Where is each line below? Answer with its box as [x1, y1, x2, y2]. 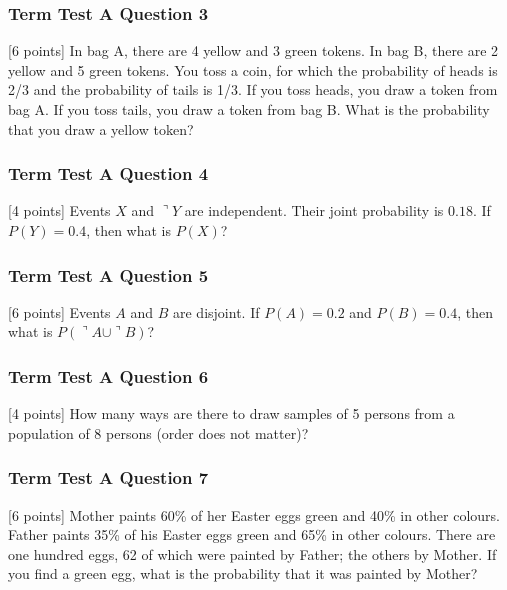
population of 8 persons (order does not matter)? [8, 422, 309, 443]
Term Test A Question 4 [8, 161, 209, 186]
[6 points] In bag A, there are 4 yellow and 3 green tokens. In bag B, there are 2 [8, 40, 499, 61]
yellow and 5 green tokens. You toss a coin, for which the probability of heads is [8, 59, 498, 80]
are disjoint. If [173, 301, 260, 322]
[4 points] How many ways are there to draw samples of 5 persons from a [8, 403, 455, 424]
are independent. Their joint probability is [184, 200, 444, 221]
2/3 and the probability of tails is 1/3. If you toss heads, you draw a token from [8, 79, 498, 100]
